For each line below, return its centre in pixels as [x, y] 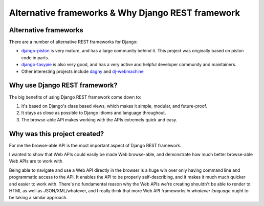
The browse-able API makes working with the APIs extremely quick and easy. [99, 119]
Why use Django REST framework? [63, 85]
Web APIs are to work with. [36, 161]
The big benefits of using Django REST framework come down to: [75, 97]
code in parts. [35, 57]
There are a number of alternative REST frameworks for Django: [73, 42]
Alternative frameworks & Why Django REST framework [125, 13]
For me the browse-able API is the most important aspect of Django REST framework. [95, 145]
